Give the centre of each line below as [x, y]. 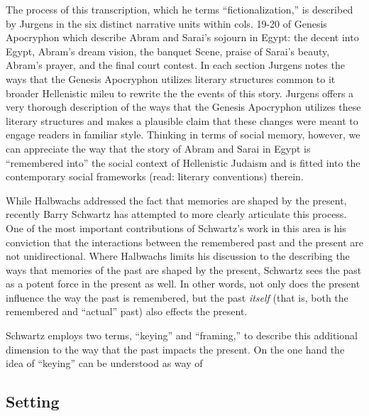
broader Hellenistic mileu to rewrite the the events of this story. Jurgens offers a [180, 93]
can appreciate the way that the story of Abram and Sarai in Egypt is [158, 148]
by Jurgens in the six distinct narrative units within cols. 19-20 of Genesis [166, 23]
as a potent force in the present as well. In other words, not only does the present [183, 284]
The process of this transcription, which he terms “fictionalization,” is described [180, 9]
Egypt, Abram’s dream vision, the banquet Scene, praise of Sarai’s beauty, [168, 51]
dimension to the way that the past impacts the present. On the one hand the [175, 349]
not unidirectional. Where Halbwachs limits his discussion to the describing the [178, 256]
